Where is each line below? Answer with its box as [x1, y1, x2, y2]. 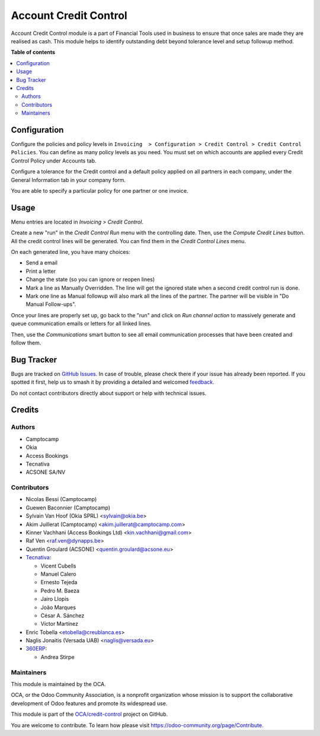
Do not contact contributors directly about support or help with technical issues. [11, 389, 207, 397]
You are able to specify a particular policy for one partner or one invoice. [11, 187, 188, 194]
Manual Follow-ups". [25, 301, 76, 308]
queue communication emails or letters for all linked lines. [11, 320, 152, 327]
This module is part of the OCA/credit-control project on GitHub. [11, 710, 168, 718]
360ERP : [25, 645, 47, 652]
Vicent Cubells [40, 562, 76, 569]
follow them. [11, 339, 41, 346]
